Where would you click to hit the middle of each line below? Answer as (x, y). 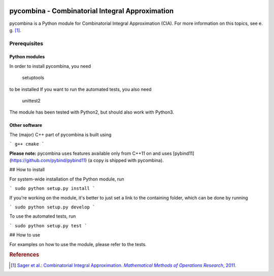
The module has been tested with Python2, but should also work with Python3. (92, 112)
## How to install (27, 169)
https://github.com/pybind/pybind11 (48, 160)
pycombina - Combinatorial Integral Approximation (92, 11)
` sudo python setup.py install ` (52, 188)
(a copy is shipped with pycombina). (126, 160)
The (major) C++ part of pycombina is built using (60, 134)
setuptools (33, 78)
